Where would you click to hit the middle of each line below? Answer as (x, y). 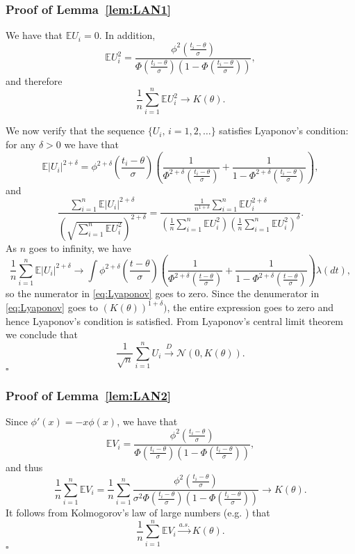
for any (21, 144)
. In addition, (127, 35)
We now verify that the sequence (75, 130)
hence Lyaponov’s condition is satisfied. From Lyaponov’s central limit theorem (175, 320)
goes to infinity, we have (80, 247)
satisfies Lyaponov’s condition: (284, 130)
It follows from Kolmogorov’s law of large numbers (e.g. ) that (138, 513)
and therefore (34, 80)
